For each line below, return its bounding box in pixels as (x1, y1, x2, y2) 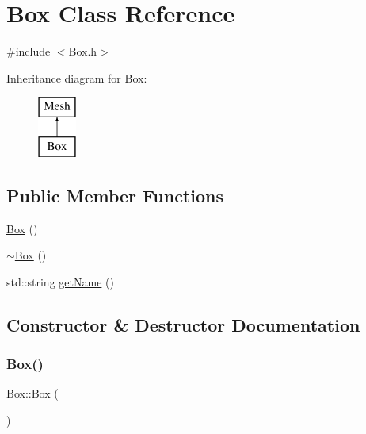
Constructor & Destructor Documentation (6, 312, 360, 336)
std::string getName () (6, 273, 114, 290)
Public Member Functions (6, 182, 223, 207)
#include (6, 43, 51, 60)
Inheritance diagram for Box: (6, 69, 147, 86)
